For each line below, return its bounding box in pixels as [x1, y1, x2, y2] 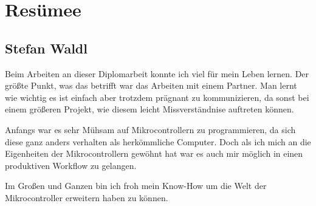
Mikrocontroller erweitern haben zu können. [5, 191, 168, 204]
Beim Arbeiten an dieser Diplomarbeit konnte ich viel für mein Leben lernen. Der [5, 67, 309, 80]
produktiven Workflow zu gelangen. [5, 159, 137, 171]
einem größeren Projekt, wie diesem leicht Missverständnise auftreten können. [5, 103, 294, 115]
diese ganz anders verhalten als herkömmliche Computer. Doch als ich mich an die [5, 135, 311, 148]
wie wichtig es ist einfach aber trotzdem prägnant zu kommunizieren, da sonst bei [5, 91, 309, 103]
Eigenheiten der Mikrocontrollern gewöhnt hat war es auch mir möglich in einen [5, 147, 303, 160]
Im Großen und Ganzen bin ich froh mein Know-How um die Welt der [5, 179, 267, 192]
